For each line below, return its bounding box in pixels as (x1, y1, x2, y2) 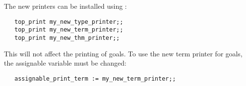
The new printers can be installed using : (4, 1, 127, 11)
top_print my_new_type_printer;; (14, 18, 123, 25)
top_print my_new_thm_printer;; (14, 34, 120, 41)
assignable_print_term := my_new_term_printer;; (14, 75, 176, 82)
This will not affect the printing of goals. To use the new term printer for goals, (4, 48, 243, 58)
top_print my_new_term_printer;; (14, 26, 123, 34)
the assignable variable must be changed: (4, 58, 126, 68)
